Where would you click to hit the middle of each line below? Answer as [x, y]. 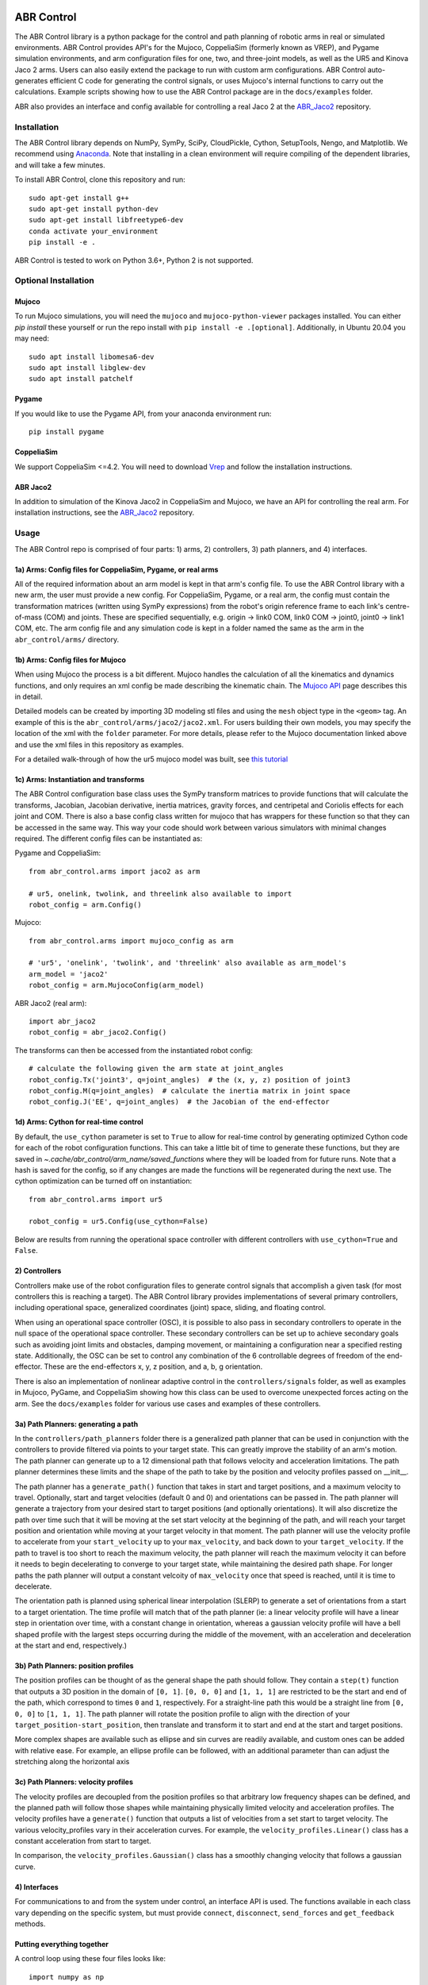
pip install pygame [67, 432]
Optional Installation [54, 280]
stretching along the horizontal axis [72, 1762]
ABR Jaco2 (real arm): [51, 1003]
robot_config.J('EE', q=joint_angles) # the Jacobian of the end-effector [179, 1102]
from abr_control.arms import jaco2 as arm [115, 871]
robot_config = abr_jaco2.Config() [98, 1033]
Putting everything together [61, 1945]
